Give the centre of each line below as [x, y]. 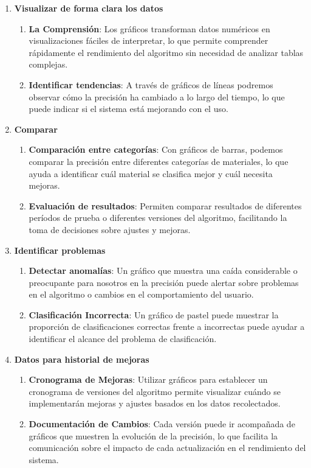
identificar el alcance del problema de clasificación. [123, 339]
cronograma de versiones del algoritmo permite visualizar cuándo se [155, 391]
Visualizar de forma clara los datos [89, 8]
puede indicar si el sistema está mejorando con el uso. [128, 109]
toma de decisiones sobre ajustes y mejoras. [110, 229]
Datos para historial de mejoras [82, 359]
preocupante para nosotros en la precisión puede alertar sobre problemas [164, 282]
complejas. [48, 64]
